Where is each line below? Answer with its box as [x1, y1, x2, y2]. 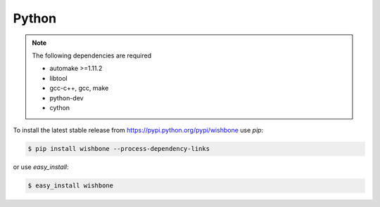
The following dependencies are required [32, 51, 151, 60]
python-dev [49, 93, 84, 102]
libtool [49, 74, 68, 82]
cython [49, 103, 70, 112]
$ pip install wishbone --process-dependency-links [27, 145, 210, 153]
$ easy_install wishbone [27, 182, 114, 189]
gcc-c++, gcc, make [49, 84, 109, 93]
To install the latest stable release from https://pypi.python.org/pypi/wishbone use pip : [13, 126, 264, 135]
